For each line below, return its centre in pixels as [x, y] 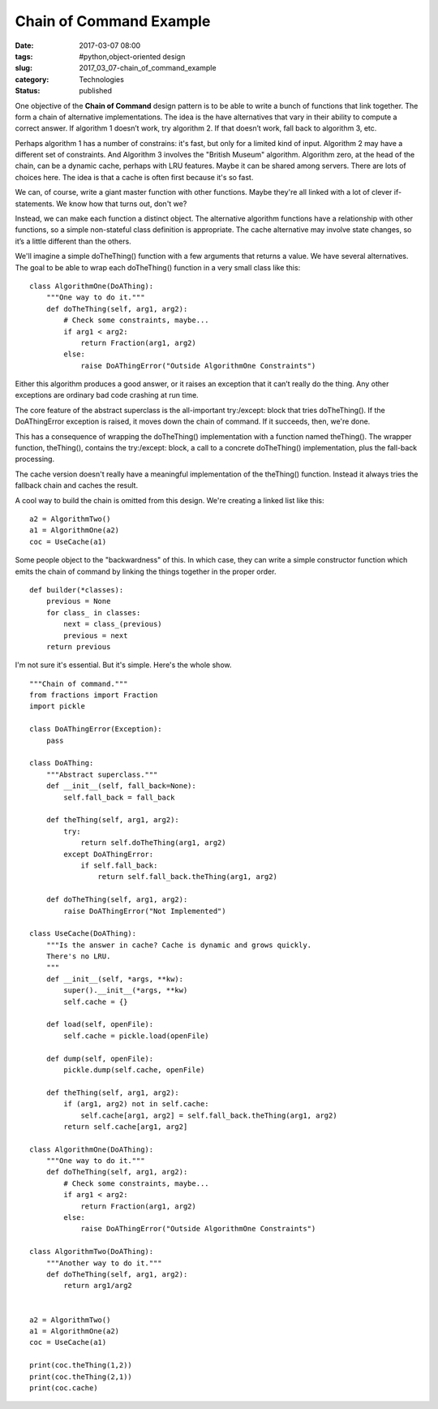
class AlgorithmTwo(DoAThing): [92, 1252]
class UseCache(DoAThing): [83, 934]
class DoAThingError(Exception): [96, 729]
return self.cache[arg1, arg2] [126, 1127]
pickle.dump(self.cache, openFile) [134, 1070]
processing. [35, 459]
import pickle [57, 707]
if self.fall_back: [119, 865]
